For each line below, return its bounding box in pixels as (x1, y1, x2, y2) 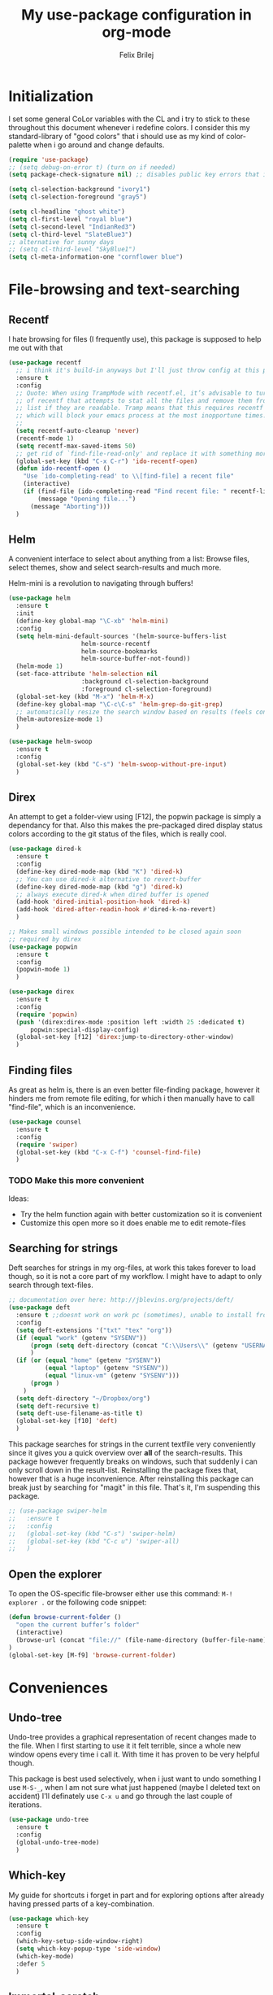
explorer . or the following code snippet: (8, 1597, 147, 1608)
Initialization (8, 87, 93, 105)
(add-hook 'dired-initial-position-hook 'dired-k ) (15, 897, 191, 906)
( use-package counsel (8, 1118, 82, 1126)
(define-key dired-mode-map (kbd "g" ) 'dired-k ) (15, 883, 184, 891)
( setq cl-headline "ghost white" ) (8, 207, 126, 216)
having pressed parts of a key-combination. (8, 1898, 154, 1909)
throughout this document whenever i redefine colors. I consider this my (8, 122, 250, 132)
